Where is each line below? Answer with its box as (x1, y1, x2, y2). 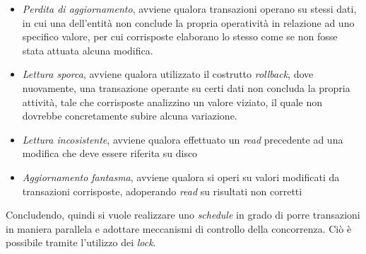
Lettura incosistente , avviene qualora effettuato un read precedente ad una (22, 132, 343, 146)
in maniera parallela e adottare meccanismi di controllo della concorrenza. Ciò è (6, 221, 352, 236)
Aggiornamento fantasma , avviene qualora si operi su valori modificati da (22, 169, 340, 184)
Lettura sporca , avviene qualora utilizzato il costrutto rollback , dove (22, 67, 314, 81)
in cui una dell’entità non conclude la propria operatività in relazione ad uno (22, 15, 355, 30)
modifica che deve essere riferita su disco (22, 146, 198, 161)
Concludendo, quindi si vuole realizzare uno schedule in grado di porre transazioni (6, 207, 360, 222)
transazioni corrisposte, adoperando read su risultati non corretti (22, 183, 302, 198)
